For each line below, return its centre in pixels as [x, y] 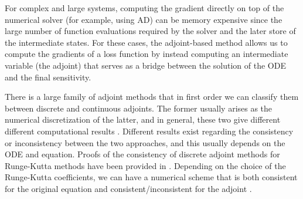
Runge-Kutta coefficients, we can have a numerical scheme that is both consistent [151, 177]
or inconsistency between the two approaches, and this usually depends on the [145, 142]
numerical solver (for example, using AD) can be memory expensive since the [144, 19]
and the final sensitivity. [48, 77]
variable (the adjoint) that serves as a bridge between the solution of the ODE [145, 65]
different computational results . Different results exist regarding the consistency [149, 131]
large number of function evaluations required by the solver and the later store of [150, 31]
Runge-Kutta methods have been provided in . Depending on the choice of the [145, 165]
